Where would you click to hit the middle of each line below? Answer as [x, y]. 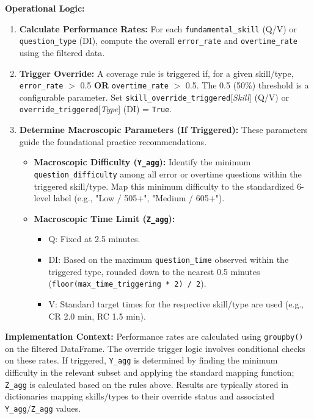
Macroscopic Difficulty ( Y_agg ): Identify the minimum [142, 162]
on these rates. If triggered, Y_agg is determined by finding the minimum [141, 360]
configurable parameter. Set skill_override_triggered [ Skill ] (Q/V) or [154, 97]
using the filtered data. [62, 52]
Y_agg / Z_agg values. [43, 408]
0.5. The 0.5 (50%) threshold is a [247, 85]
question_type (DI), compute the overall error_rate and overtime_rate [158, 41]
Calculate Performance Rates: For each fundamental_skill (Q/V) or [158, 28]
